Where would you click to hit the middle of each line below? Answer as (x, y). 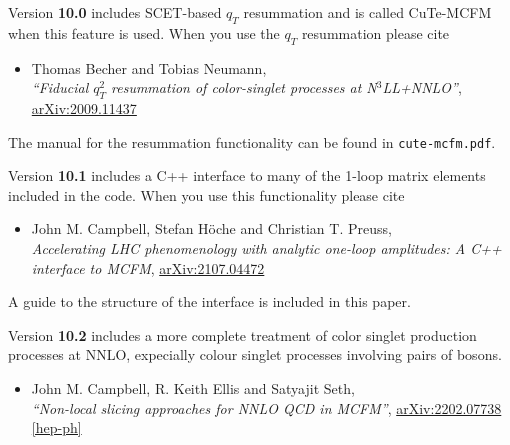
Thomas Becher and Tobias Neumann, (149, 67)
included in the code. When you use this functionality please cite (206, 194)
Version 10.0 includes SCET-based (115, 12)
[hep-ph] (56, 427)
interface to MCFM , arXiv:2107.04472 (148, 267)
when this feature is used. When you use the (144, 32)
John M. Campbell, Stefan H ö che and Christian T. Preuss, (211, 228)
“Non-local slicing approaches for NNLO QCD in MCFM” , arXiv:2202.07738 (266, 407)
